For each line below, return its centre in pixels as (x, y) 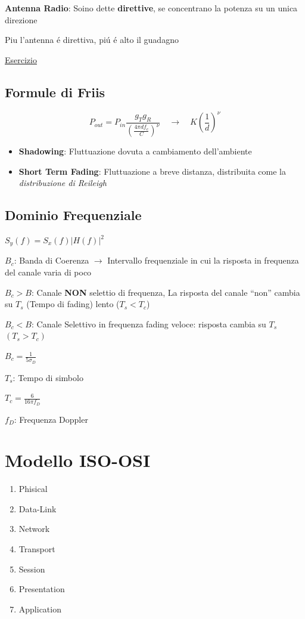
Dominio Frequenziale (73, 215)
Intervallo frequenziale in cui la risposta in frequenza (203, 260)
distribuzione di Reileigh (63, 183)
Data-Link (38, 508)
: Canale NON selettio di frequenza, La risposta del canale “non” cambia (166, 292)
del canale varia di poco (48, 272)
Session (32, 569)
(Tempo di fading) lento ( (73, 304)
